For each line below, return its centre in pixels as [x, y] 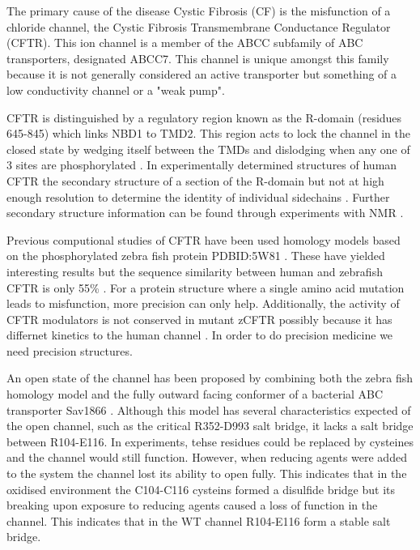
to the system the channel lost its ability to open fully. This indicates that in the [207, 473]
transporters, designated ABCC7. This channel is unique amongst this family [198, 58]
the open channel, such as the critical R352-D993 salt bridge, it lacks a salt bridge [210, 426]
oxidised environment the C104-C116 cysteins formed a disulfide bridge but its [201, 489]
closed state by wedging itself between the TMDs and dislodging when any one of [208, 149]
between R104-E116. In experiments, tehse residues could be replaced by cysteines [210, 441]
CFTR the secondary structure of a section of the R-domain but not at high [195, 180]
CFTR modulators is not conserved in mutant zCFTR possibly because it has [199, 319]
